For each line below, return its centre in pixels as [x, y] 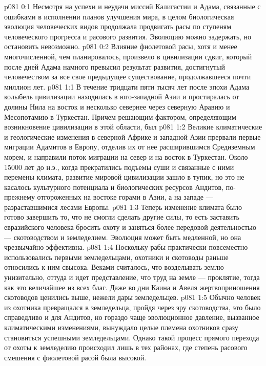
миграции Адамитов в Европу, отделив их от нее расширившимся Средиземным [130, 147]
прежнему [19, 197]
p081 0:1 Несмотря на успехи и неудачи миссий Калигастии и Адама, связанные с [132, 6]
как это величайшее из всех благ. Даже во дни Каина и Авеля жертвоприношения [132, 287]
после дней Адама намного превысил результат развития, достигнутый [115, 66]
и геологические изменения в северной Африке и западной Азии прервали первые [132, 136]
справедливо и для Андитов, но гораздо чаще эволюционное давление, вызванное [132, 317]
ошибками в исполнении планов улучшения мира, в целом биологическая [119, 16]
